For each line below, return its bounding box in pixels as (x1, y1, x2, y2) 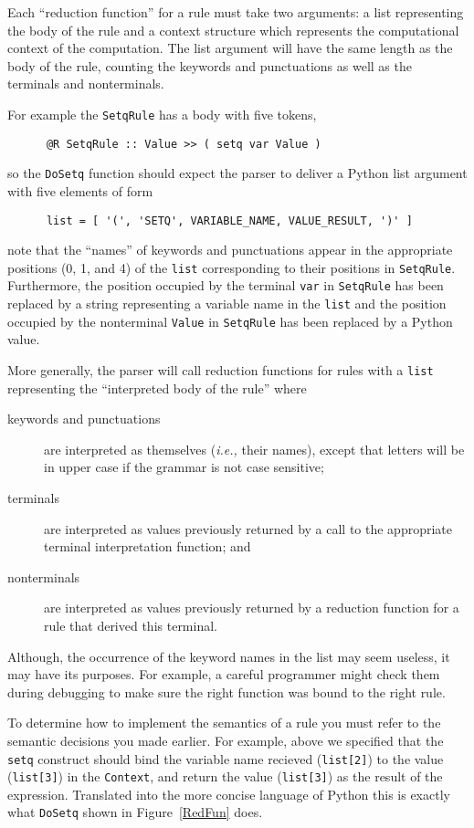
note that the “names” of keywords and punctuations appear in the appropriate (7, 240, 453, 259)
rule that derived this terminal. (44, 616, 217, 634)
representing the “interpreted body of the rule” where (7, 378, 307, 397)
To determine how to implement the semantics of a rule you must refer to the (7, 713, 441, 732)
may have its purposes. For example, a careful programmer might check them (7, 665, 440, 684)
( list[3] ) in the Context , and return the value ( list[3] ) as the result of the (7, 767, 443, 786)
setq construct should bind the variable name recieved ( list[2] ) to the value (7, 749, 444, 768)
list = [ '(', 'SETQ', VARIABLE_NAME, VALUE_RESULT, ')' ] (46, 214, 413, 227)
